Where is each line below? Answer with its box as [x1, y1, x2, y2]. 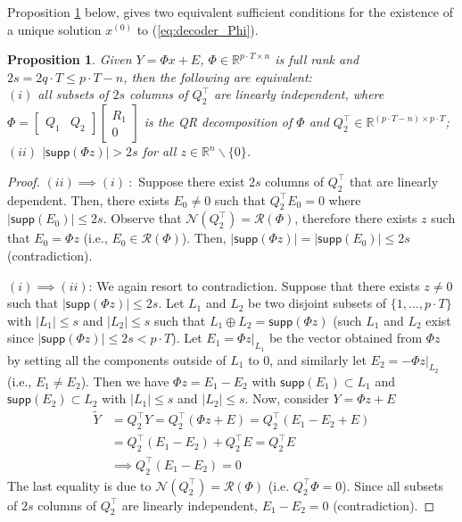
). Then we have [80, 371, 169, 390]
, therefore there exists [294, 209, 417, 228]
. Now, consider [244, 389, 329, 408]
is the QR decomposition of [144, 112, 293, 131]
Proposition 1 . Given [7, 50, 132, 69]
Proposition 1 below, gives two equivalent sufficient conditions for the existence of [7, 3, 453, 21]
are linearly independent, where [214, 85, 384, 104]
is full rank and [275, 50, 359, 69]
